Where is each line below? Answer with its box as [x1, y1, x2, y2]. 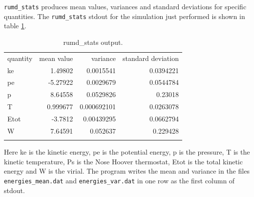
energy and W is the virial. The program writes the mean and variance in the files [4, 166, 250, 176]
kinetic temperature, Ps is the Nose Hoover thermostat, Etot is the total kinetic [4, 156, 243, 166]
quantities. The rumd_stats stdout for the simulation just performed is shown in [4, 11, 245, 21]
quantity [7, 53, 33, 63]
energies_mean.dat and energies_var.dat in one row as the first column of [4, 175, 235, 185]
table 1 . [4, 20, 26, 31]
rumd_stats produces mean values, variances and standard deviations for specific [4, 1, 247, 11]
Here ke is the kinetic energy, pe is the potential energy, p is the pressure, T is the [4, 147, 250, 157]
